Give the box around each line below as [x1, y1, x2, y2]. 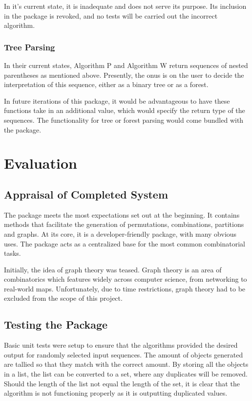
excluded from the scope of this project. [4, 293, 123, 303]
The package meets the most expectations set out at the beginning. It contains [4, 209, 240, 220]
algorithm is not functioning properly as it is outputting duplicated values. [4, 388, 228, 398]
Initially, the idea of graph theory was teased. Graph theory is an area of [4, 264, 222, 274]
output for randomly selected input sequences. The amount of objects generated [4, 349, 243, 359]
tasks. [4, 248, 21, 258]
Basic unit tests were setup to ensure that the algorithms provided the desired [4, 340, 238, 350]
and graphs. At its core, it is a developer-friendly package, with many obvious [4, 228, 237, 239]
